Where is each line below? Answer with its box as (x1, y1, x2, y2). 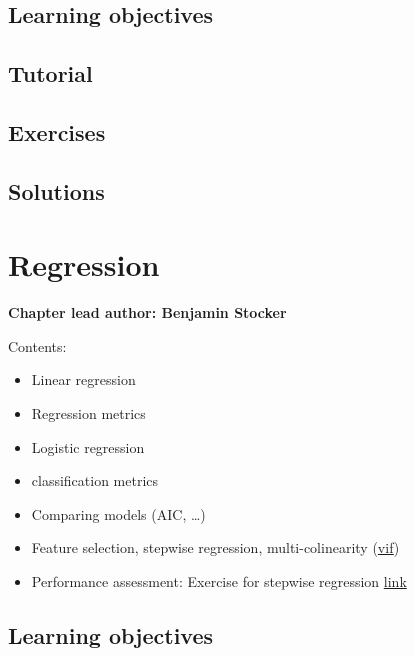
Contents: (8, 335, 67, 356)
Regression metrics (31, 403, 146, 424)
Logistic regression (31, 436, 145, 457)
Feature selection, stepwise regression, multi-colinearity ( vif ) (31, 537, 400, 558)
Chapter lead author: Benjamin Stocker (8, 302, 287, 323)
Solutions (8, 175, 105, 206)
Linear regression (31, 369, 136, 390)
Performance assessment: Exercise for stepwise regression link (31, 571, 407, 591)
